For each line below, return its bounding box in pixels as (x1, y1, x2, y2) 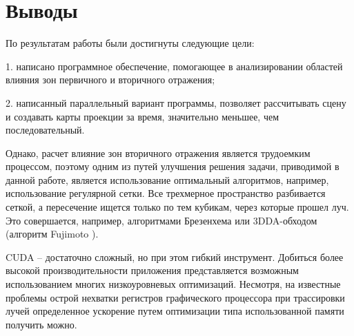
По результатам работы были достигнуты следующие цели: (6, 36, 255, 50)
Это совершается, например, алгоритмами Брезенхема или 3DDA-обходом (6, 213, 317, 227)
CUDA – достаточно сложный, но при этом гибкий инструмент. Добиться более (6, 249, 344, 264)
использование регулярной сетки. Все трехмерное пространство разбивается (6, 186, 326, 200)
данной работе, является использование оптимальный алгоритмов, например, (6, 172, 329, 187)
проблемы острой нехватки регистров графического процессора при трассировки (6, 290, 345, 304)
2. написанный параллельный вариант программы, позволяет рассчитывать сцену (6, 95, 346, 109)
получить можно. (6, 317, 77, 331)
